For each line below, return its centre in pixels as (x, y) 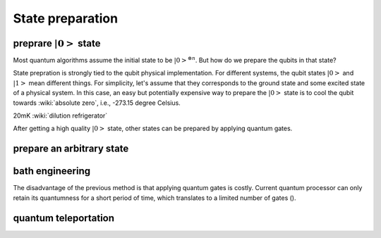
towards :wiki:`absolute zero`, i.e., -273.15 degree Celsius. (97, 103)
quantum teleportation (64, 218)
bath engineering (52, 171)
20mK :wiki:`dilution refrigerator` (60, 115)
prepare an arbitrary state (71, 149)
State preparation (66, 18)
